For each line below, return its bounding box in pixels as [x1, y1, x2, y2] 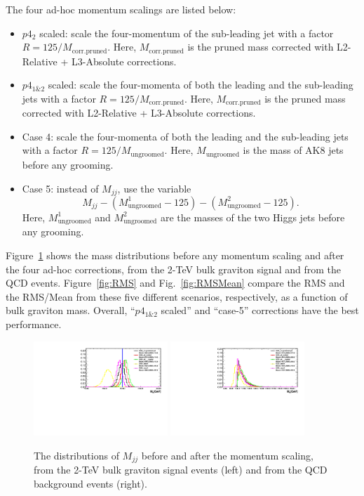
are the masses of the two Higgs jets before [161, 209, 345, 224]
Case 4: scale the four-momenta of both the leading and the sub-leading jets [22, 129, 349, 143]
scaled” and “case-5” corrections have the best [161, 303, 359, 318]
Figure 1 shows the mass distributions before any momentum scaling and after [6, 248, 344, 263]
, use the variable [117, 181, 191, 195]
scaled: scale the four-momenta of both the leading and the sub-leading [48, 77, 353, 92]
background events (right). [34, 476, 147, 491]
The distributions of [34, 448, 119, 463]
